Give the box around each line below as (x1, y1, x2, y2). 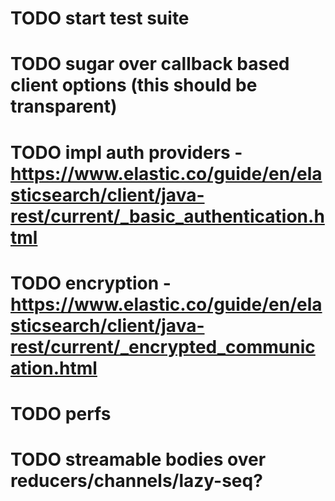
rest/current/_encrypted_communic (10, 335, 316, 358)
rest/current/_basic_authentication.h (10, 205, 325, 227)
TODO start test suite (10, 7, 190, 30)
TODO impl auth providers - (10, 141, 243, 164)
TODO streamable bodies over (10, 448, 267, 471)
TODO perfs (10, 402, 112, 425)
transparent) (10, 95, 118, 118)
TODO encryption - (10, 272, 172, 294)
